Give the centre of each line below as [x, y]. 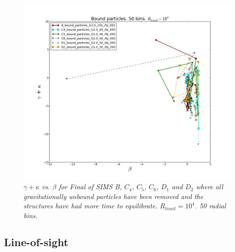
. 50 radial [211, 206]
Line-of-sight [36, 241]
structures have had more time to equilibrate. [91, 206]
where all [210, 187]
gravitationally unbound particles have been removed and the [113, 196]
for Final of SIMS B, [90, 187]
